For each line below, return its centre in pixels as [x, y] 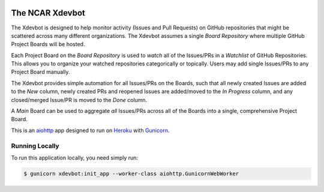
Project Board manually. [40, 72]
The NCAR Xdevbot [48, 13]
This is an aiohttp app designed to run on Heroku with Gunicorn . [90, 130]
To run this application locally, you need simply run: [74, 157]
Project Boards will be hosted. [48, 44]
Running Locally [35, 146]
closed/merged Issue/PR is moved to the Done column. [79, 100]
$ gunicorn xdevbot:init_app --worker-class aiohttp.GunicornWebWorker [131, 173]
